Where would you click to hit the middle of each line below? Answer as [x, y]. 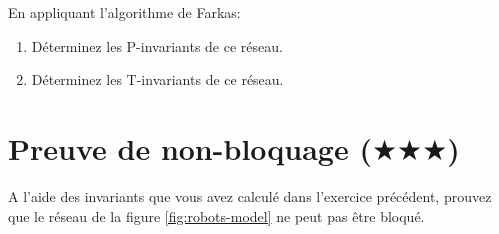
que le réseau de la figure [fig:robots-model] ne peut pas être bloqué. [216, 215]
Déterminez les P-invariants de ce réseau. [157, 45]
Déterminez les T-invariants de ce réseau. [157, 79]
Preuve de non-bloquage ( [190, 147]
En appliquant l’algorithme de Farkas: [124, 12]
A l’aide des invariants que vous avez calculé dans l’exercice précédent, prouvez [250, 195]
